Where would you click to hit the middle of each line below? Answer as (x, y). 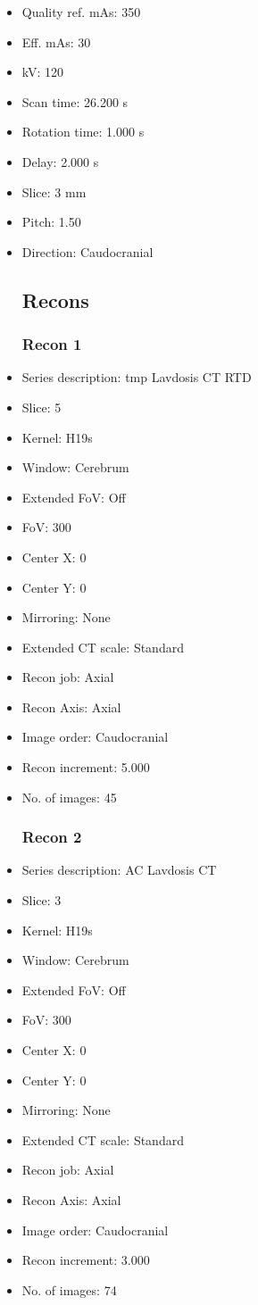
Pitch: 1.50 (51, 222)
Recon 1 (52, 344)
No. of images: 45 (69, 797)
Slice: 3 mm (54, 191)
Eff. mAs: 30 (56, 42)
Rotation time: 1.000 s (83, 132)
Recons (55, 299)
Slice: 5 (42, 407)
